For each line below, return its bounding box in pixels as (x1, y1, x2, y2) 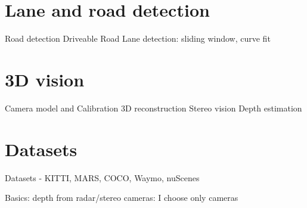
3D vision (5, 67, 85, 91)
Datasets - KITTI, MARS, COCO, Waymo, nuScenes (5, 171, 200, 184)
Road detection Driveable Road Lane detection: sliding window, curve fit (5, 32, 271, 45)
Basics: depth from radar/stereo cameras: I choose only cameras (5, 191, 238, 204)
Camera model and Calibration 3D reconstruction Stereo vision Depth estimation (5, 101, 302, 114)
